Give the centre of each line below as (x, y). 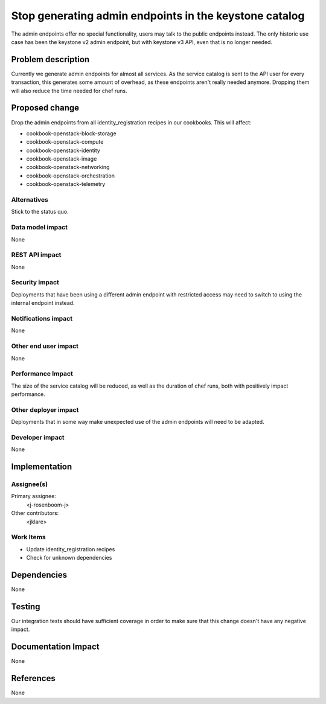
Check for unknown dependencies (69, 558)
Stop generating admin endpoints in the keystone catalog (158, 16)
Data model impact (40, 228)
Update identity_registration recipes (71, 549)
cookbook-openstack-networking (68, 167)
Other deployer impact (45, 409)
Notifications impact (42, 318)
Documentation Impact (55, 647)
